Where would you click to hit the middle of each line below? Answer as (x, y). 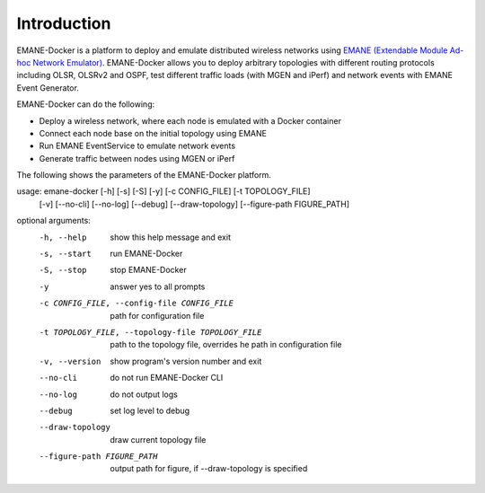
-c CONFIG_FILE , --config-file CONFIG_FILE (136, 304)
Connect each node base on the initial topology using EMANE (153, 133)
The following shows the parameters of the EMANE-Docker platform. (144, 175)
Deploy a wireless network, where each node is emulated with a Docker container (190, 120)
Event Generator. (48, 88)
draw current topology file (158, 439)
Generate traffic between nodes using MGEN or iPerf (137, 158)
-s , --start (65, 254)
